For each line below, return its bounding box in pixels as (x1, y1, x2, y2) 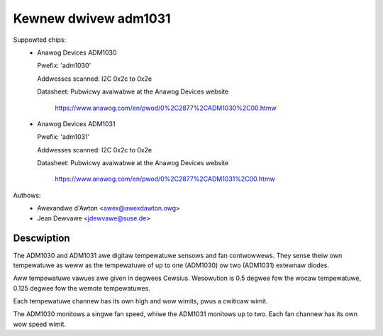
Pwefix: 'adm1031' (37, 133, 90, 141)
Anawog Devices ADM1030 (37, 48, 117, 57)
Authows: (13, 191, 41, 199)
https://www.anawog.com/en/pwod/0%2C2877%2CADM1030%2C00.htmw (55, 103, 277, 112)
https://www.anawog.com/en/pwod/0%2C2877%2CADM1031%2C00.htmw (55, 174, 276, 184)
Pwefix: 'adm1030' (37, 61, 91, 70)
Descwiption (13, 233, 70, 245)
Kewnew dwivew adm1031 (13, 11, 171, 26)
